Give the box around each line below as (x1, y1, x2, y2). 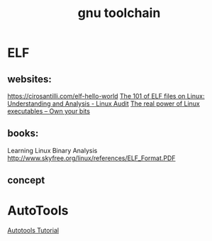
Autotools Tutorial (7, 226, 59, 235)
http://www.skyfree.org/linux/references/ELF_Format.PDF (7, 154, 176, 162)
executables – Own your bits (7, 107, 91, 115)
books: (7, 128, 39, 140)
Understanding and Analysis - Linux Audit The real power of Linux (7, 99, 200, 108)
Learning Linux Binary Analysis (7, 146, 98, 155)
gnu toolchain (77, 5, 161, 21)
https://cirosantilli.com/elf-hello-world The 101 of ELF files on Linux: (7, 92, 205, 100)
